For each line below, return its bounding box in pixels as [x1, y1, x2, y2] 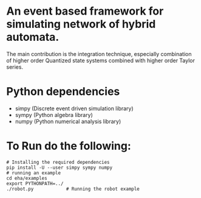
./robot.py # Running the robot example [6, 186, 140, 192]
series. [6, 63, 23, 71]
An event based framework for [6, 4, 164, 18]
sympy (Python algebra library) [15, 111, 93, 118]
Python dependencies [6, 85, 120, 99]
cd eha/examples [6, 175, 47, 181]
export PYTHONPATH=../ [6, 180, 64, 186]
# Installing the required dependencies [6, 159, 111, 165]
